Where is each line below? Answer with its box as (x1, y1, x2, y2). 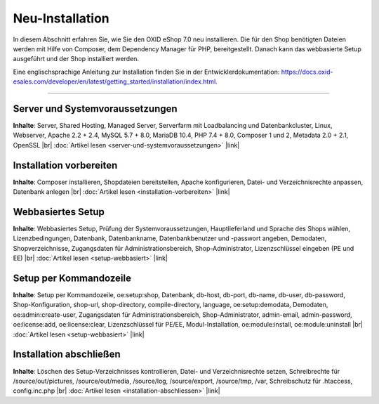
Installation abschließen (13, 348, 121, 360)
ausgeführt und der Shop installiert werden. (13, 55, 140, 63)
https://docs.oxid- (281, 67, 333, 76)
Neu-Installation (13, 11, 110, 26)
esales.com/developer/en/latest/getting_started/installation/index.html (13, 77, 216, 86)
